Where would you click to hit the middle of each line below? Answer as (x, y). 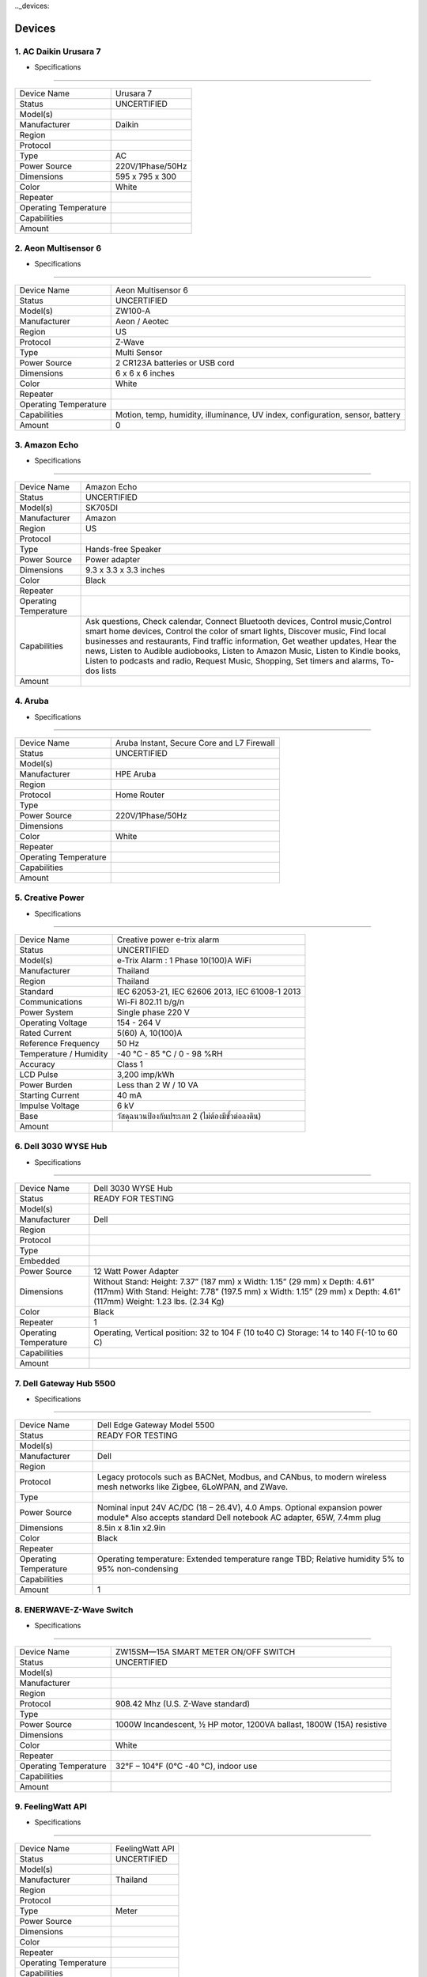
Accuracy (37, 1064)
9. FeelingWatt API (51, 1806)
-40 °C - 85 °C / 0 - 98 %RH (170, 1054)
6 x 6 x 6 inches (145, 373)
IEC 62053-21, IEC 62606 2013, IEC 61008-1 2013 (209, 992)
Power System (46, 1012)
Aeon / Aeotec (142, 321)
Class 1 (130, 1064)
